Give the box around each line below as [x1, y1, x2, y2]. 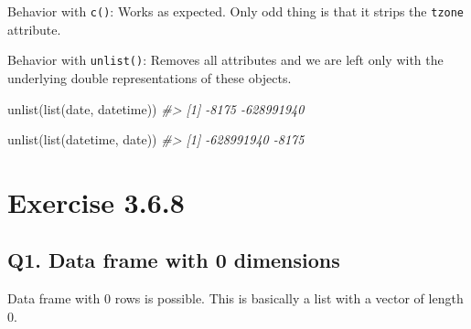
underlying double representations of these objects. [7, 68, 292, 87]
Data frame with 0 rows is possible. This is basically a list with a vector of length [7, 289, 464, 308]
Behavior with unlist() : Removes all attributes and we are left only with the [7, 50, 444, 69]
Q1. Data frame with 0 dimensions [7, 246, 340, 274]
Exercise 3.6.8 [7, 183, 185, 220]
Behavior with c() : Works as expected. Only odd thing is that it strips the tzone [7, 2, 465, 20]
